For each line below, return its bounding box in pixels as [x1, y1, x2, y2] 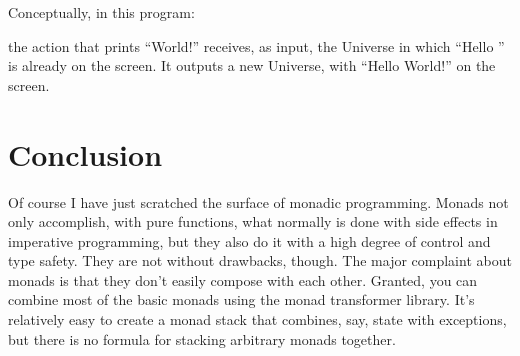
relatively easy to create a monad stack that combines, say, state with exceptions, [8, 309, 507, 330]
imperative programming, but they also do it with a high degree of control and [8, 230, 491, 251]
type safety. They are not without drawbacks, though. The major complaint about [8, 250, 512, 271]
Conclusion [8, 133, 163, 174]
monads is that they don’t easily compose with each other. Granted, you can [8, 269, 478, 290]
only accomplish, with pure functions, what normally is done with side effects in [8, 211, 498, 232]
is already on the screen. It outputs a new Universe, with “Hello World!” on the [8, 55, 496, 76]
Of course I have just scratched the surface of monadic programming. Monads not [8, 191, 509, 212]
